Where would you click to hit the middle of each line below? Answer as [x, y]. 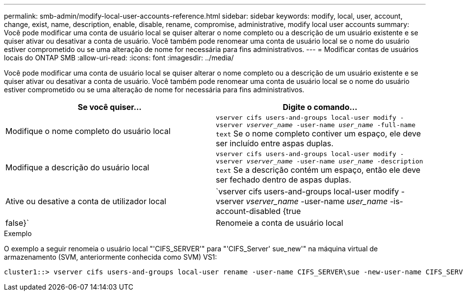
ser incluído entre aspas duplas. [275, 143]
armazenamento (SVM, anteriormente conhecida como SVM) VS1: [111, 257]
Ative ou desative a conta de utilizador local [86, 201]
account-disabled [248, 211]
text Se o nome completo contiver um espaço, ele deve [319, 134]
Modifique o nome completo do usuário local [88, 131]
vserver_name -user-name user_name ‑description [335, 161]
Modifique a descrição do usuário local [77, 167]
